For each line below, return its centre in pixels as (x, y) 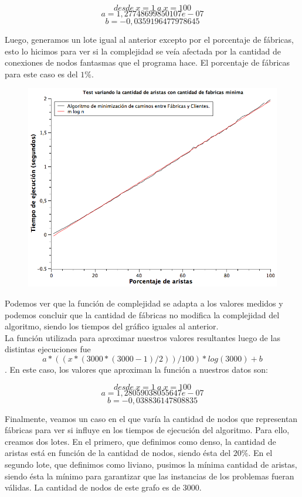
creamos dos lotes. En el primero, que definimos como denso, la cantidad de (140, 441)
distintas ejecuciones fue (48, 349)
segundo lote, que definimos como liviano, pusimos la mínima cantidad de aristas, (151, 464)
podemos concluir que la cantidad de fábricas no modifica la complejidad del (142, 314)
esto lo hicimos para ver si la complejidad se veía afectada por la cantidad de (143, 51)
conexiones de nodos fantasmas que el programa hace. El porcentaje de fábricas (147, 62)
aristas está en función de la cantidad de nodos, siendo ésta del (118, 453)
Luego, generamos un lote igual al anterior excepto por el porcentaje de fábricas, (149, 39)
